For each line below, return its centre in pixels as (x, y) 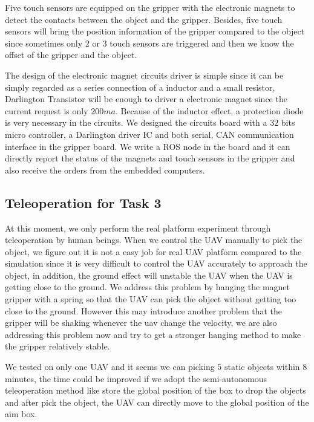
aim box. (21, 414)
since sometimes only (44, 43)
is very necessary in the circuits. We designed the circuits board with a (136, 122)
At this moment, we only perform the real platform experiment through (138, 228)
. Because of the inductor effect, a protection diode (209, 110)
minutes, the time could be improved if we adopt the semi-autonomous (136, 378)
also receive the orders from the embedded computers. (105, 170)
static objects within (262, 367)
